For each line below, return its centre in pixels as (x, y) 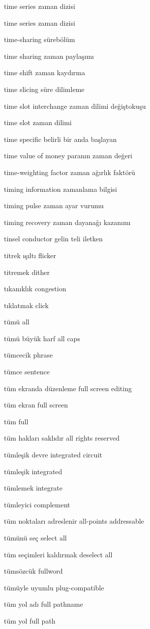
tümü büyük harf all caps (42, 338)
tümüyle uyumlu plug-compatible (54, 587)
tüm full (16, 421)
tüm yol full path (30, 620)
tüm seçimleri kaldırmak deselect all (58, 554)
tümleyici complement (37, 504)
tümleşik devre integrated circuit (53, 455)
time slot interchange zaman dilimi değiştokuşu (75, 106)
